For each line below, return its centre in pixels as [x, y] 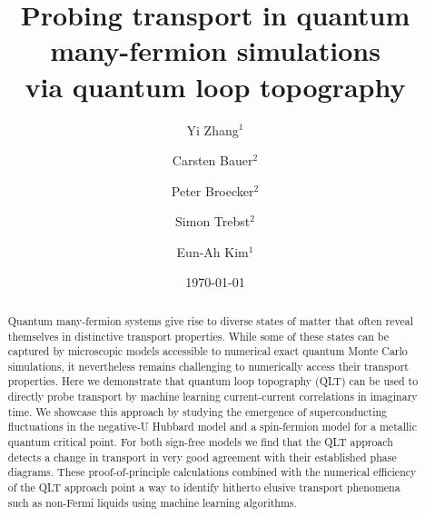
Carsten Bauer [212, 160]
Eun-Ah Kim [212, 251]
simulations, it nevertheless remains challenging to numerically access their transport [208, 366]
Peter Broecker [212, 190]
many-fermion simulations [215, 50]
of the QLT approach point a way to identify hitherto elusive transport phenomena [204, 487]
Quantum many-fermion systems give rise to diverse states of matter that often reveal [210, 320]
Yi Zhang [212, 129]
